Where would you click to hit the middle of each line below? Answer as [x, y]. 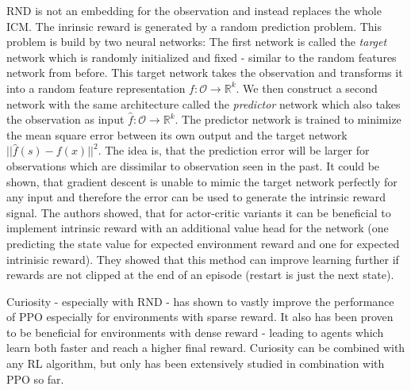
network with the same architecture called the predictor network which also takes [204, 103]
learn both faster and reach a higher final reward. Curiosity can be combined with [206, 348]
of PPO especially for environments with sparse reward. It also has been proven [200, 317]
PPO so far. [35, 379]
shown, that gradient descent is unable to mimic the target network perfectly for [202, 181]
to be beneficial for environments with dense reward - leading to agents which [195, 332]
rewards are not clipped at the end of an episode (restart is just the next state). [200, 275]
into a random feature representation [96, 88]
